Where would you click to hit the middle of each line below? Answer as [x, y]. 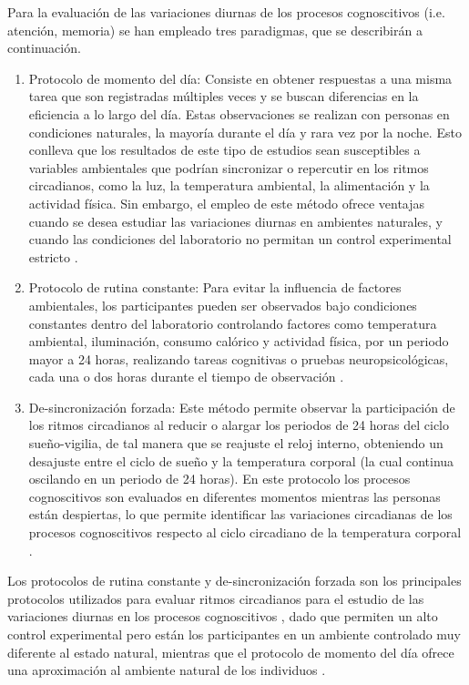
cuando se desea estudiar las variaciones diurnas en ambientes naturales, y [235, 221]
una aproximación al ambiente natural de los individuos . [167, 670]
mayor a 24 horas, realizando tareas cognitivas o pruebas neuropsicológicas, [239, 358]
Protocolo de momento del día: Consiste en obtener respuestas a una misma [240, 78]
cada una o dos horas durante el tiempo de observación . [186, 377]
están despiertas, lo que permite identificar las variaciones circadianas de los [240, 514]
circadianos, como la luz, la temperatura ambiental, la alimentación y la [229, 185]
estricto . [53, 256]
